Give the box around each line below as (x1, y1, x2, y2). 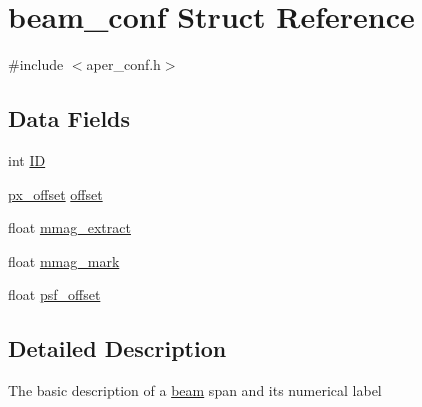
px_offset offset (8, 183, 103, 204)
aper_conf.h (86, 54, 161, 75)
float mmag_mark (8, 250, 120, 271)
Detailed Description (8, 333, 227, 364)
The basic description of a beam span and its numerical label (8, 380, 382, 401)
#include (8, 54, 64, 75)
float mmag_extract (8, 217, 131, 238)
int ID (8, 149, 46, 170)
